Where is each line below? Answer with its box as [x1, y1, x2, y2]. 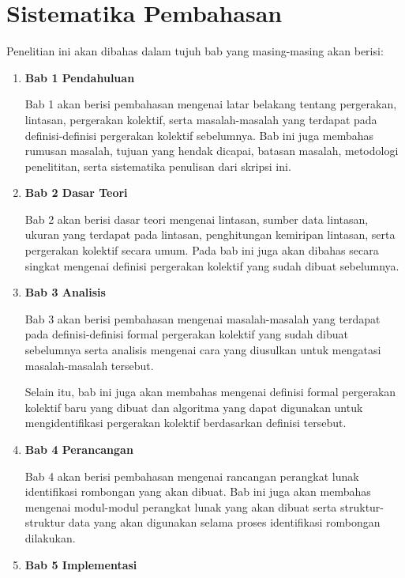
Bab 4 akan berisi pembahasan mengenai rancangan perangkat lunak [24, 467, 359, 484]
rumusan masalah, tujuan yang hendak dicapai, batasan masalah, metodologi [24, 142, 399, 159]
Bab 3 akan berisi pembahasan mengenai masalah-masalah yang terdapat [24, 310, 381, 327]
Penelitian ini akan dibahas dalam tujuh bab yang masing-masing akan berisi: [6, 43, 384, 59]
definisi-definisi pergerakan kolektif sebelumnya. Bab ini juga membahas [24, 127, 374, 143]
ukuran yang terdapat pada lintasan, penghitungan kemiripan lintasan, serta [24, 226, 396, 243]
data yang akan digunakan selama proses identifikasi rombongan [68, 514, 381, 531]
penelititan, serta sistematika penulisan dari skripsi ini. [24, 157, 291, 174]
